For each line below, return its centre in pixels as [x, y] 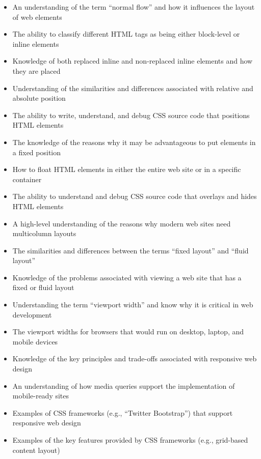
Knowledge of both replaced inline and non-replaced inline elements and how [133, 61]
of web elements [37, 17]
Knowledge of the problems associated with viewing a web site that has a [127, 277]
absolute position [39, 98]
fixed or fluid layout [43, 287]
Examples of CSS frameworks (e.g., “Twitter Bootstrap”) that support [123, 412]
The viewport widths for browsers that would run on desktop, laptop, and [128, 332]
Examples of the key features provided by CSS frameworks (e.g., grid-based [130, 440]
